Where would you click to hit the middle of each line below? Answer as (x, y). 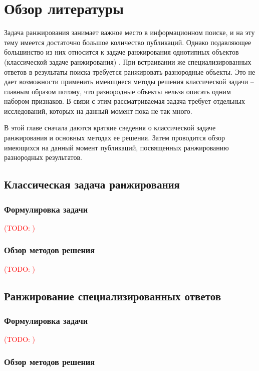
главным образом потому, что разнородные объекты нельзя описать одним (117, 91)
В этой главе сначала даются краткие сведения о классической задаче (110, 128)
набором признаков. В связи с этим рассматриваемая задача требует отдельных (125, 101)
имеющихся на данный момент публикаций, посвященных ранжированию (116, 147)
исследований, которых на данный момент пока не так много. (98, 111)
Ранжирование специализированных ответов (113, 296)
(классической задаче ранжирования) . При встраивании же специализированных (128, 61)
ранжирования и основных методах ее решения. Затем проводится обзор (114, 138)
